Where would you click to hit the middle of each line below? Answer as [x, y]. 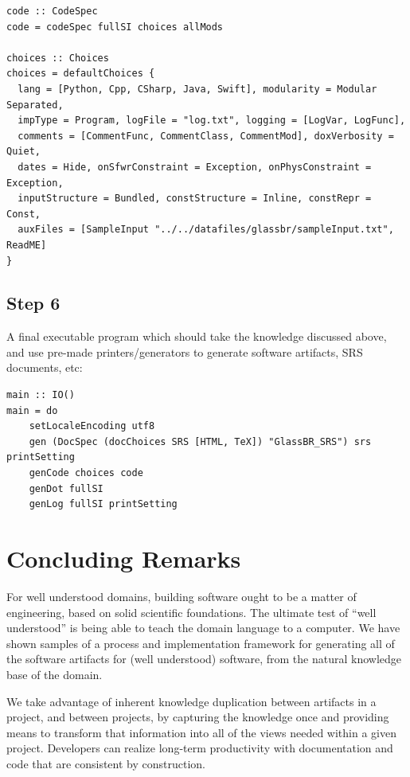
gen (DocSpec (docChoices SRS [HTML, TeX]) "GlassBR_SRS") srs [200, 441]
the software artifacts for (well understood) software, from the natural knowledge [204, 659]
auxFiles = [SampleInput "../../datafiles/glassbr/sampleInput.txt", [206, 230]
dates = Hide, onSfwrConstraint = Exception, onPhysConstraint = [195, 167]
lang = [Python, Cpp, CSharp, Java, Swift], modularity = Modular [197, 89]
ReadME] [27, 245]
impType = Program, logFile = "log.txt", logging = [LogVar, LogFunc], [212, 121]
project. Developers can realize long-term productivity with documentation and [200, 748]
